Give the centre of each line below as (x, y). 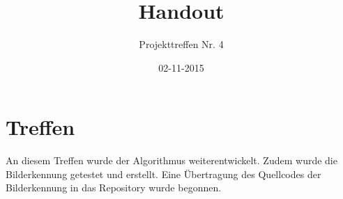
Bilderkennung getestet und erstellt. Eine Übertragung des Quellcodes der (163, 174)
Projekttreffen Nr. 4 (181, 44)
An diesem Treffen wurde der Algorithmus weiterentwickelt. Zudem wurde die (171, 160)
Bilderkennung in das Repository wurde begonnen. (114, 188)
